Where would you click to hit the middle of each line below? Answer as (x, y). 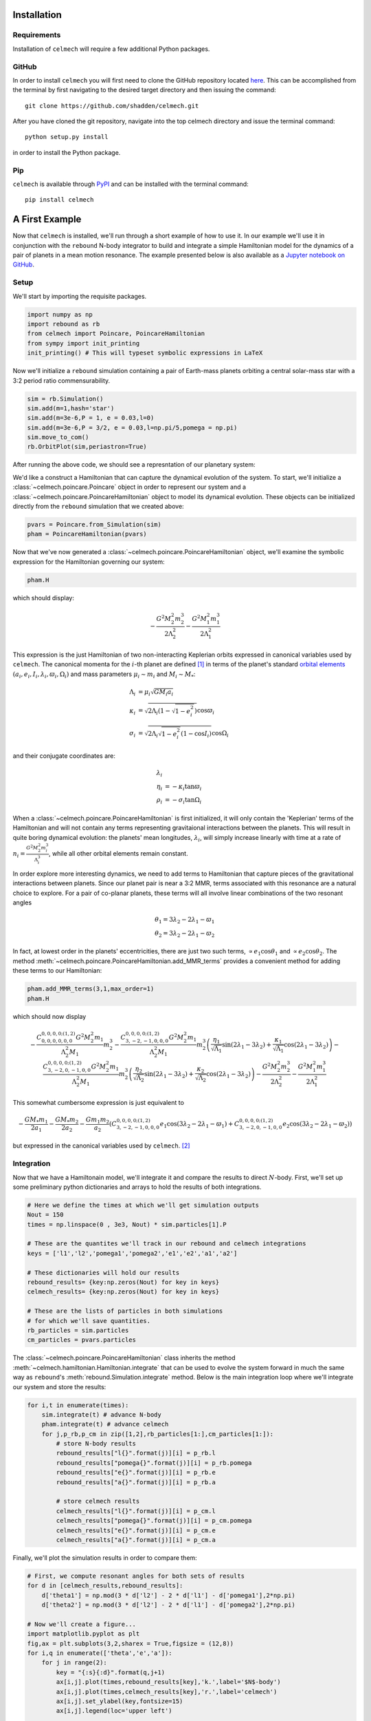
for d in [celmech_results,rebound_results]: (105, 1586)
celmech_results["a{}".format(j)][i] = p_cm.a (136, 1540)
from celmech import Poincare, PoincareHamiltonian (116, 334)
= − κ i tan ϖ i (183, 787)
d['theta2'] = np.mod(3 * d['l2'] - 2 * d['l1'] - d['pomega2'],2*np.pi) (168, 1605)
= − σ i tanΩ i (183, 801)
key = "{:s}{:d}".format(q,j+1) (110, 1672)
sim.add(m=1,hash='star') (71, 408)
